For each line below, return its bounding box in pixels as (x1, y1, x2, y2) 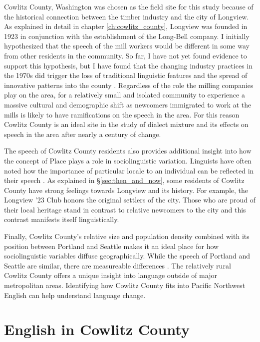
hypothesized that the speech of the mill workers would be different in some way (4, 40, 250, 51)
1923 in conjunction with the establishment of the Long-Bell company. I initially (4, 30, 250, 41)
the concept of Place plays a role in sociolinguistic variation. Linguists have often (4, 155, 252, 165)
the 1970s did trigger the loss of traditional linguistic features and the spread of (4, 70, 248, 80)
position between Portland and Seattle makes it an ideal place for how (4, 240, 219, 251)
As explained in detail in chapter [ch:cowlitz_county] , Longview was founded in (4, 21, 248, 31)
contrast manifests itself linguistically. (4, 214, 119, 224)
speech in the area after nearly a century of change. (4, 128, 161, 139)
